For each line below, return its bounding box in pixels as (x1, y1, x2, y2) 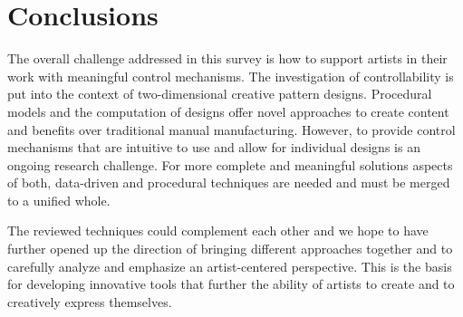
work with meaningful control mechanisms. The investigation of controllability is (7, 66, 454, 85)
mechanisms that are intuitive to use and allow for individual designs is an (7, 138, 420, 157)
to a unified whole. (7, 190, 111, 209)
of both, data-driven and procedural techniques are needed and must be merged (7, 173, 450, 192)
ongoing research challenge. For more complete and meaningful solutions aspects (7, 155, 453, 174)
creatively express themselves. (7, 292, 172, 311)
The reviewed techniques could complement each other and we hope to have (7, 221, 429, 240)
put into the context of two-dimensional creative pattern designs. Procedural (7, 84, 432, 103)
